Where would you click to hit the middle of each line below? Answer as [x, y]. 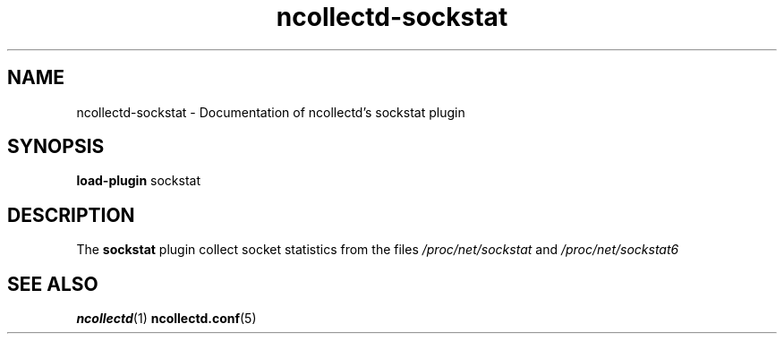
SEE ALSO [53, 284]
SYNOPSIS [56, 147]
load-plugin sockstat [138, 181]
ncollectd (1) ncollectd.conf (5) [166, 319]
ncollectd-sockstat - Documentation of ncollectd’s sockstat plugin [271, 112]
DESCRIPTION [71, 215]
